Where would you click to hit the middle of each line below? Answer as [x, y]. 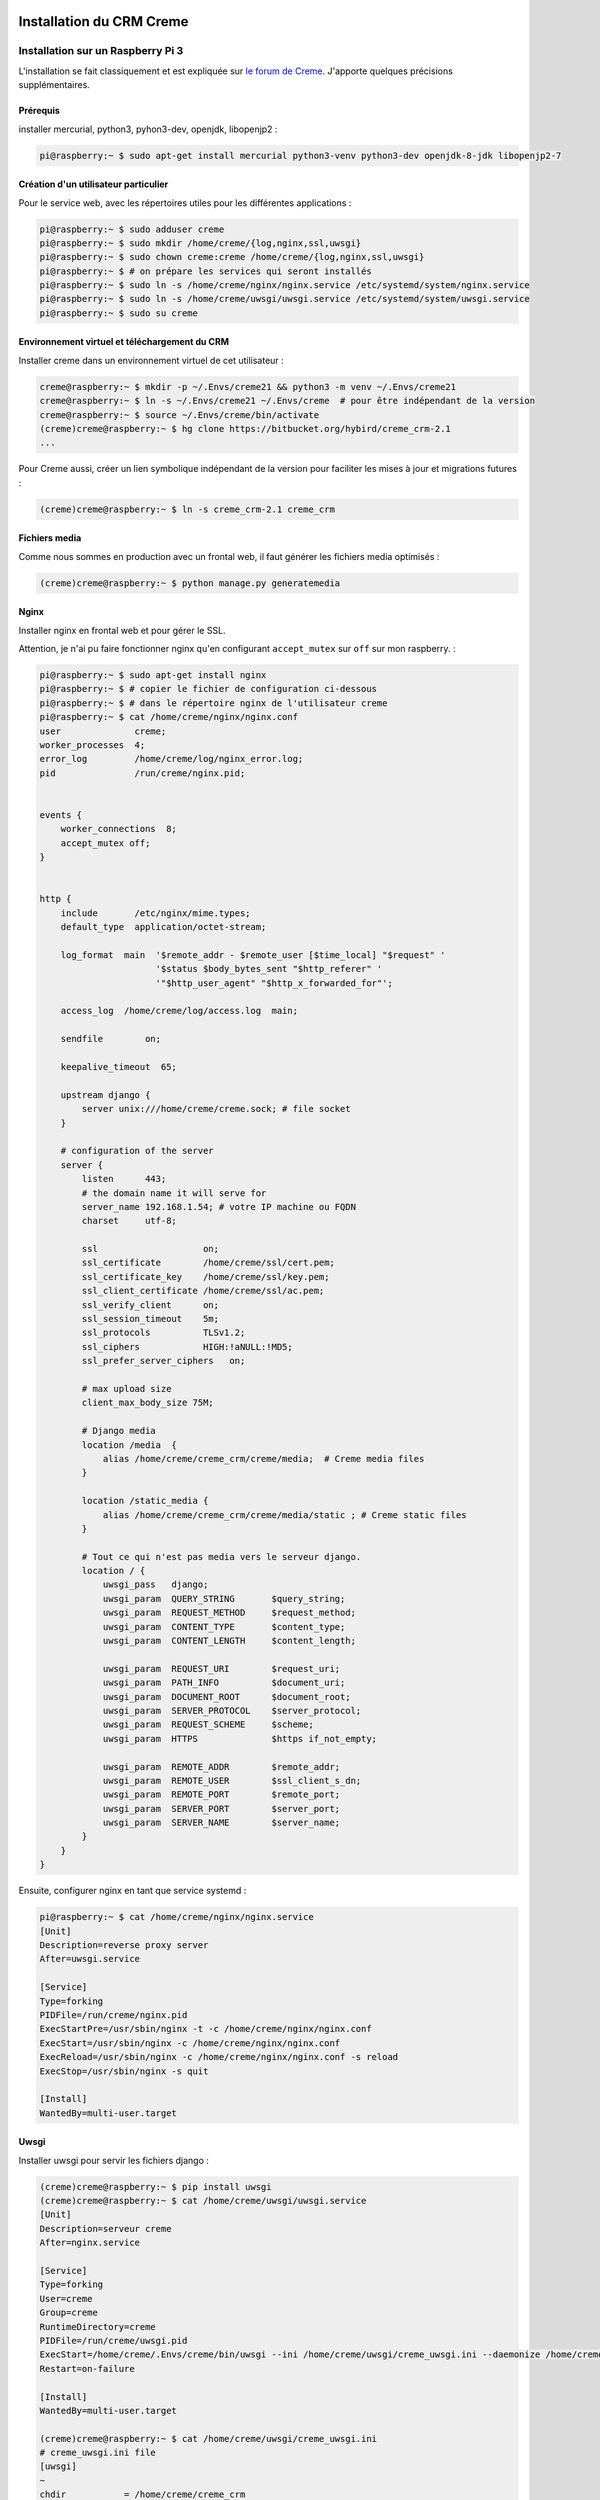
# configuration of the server [137, 1151]
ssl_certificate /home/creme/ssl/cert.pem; [208, 1263]
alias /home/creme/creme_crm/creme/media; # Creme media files [263, 1458]
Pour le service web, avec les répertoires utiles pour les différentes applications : [185, 202]
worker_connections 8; [118, 829]
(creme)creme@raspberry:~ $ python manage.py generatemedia [190, 583]
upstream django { [105, 1094]
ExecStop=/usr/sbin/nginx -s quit [124, 2071]
